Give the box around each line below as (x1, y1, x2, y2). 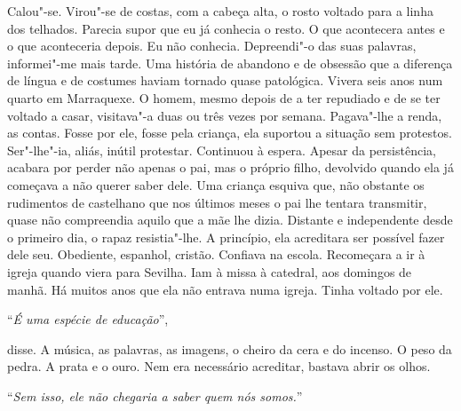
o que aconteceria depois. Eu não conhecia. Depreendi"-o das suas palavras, (7, 36, 417, 55)
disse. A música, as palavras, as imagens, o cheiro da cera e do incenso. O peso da (7, 339, 452, 358)
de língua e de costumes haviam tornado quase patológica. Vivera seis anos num (7, 71, 443, 90)
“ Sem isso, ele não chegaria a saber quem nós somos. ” (7, 386, 303, 405)
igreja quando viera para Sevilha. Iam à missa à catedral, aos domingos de (7, 262, 412, 281)
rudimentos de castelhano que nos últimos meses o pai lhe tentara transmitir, (7, 193, 427, 211)
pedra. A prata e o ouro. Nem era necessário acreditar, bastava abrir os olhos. (7, 357, 431, 375)
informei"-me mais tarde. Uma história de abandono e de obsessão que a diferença (7, 53, 453, 72)
